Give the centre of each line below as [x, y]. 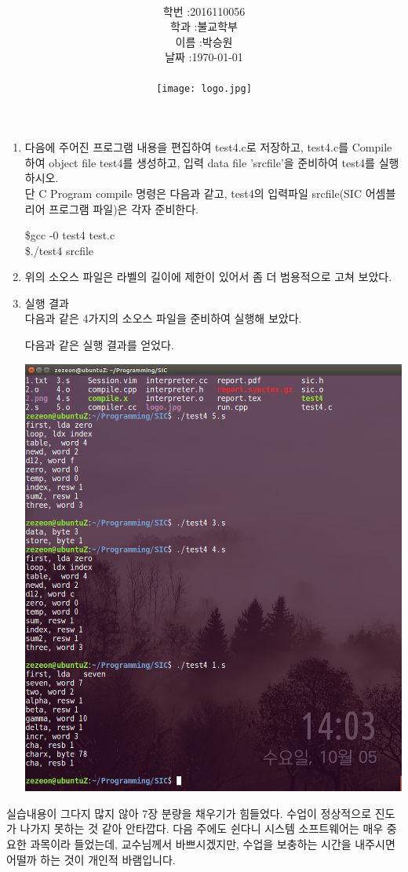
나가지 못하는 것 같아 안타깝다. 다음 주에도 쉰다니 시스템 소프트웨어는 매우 [202, 828]
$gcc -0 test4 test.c [70, 235]
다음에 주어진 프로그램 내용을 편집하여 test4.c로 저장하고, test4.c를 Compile [208, 147]
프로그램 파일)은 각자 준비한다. [124, 208]
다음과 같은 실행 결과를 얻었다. [99, 345]
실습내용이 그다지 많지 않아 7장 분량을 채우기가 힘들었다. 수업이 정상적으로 [189, 813]
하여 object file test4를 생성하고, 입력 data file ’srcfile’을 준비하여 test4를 [200, 162]
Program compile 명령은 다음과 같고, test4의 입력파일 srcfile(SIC [206, 193]
